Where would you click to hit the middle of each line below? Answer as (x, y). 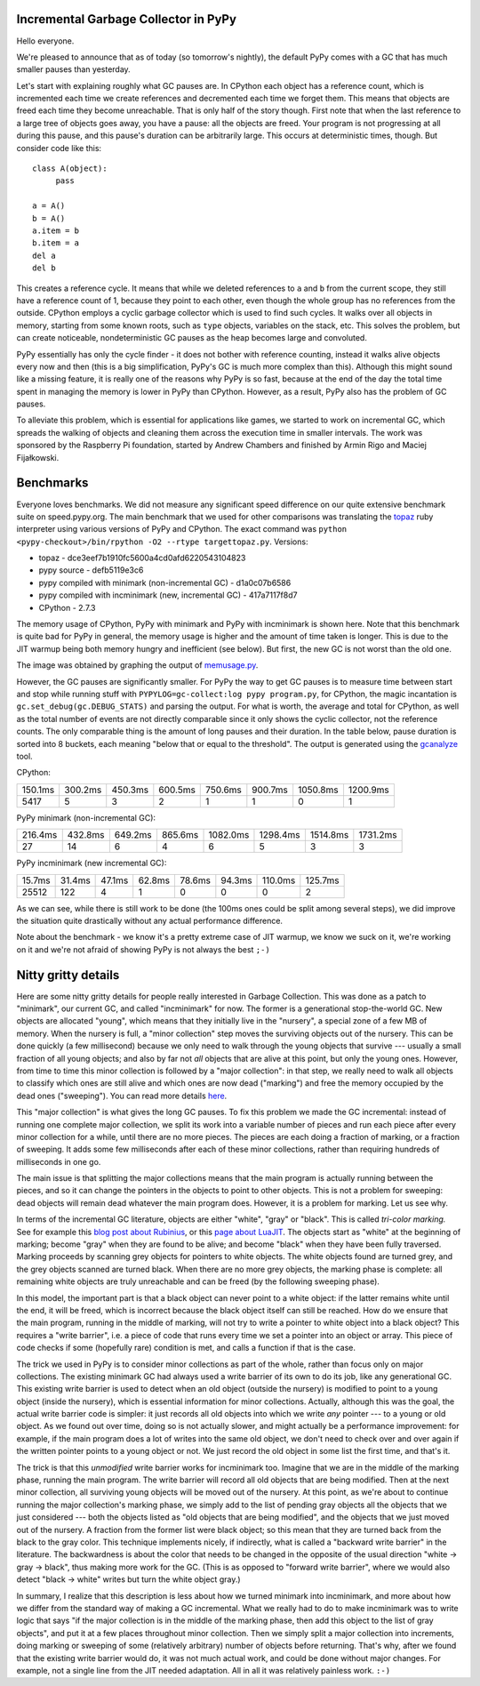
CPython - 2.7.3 (67, 607)
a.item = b (56, 230)
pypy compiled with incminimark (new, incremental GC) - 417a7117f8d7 (168, 595)
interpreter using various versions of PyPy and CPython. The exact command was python (182, 529)
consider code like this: (59, 148)
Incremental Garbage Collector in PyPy (127, 19)
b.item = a (56, 243)
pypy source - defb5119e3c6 (91, 570)
